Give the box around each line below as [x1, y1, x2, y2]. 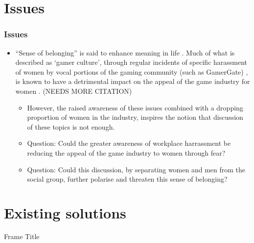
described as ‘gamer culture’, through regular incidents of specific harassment [15, 57, 248, 67]
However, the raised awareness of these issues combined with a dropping [27, 102, 243, 112]
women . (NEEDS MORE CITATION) [15, 85, 132, 96]
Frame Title [4, 231, 40, 241]
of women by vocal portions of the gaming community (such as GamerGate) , [15, 66, 248, 77]
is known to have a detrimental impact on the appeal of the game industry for [15, 76, 250, 86]
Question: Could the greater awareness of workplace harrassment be [27, 138, 231, 148]
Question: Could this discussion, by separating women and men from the [27, 164, 246, 174]
